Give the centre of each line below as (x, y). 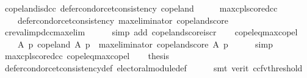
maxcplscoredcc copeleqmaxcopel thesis (87, 56)
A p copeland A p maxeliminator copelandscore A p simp (145, 44)
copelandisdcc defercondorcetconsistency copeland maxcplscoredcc (141, 8)
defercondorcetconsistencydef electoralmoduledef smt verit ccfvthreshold (153, 67)
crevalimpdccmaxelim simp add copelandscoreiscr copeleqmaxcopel (151, 32)
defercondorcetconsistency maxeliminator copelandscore (123, 20)
